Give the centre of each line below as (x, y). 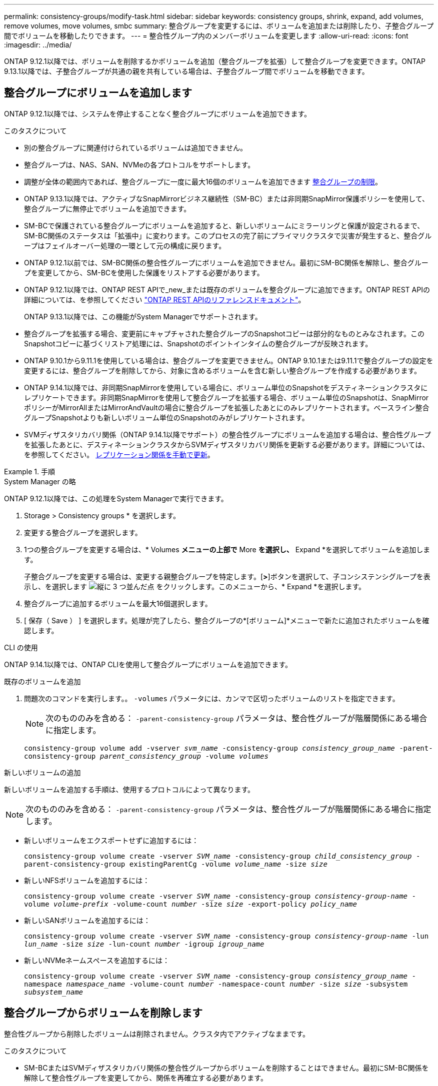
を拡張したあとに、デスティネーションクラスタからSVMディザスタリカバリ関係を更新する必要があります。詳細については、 (227, 444)
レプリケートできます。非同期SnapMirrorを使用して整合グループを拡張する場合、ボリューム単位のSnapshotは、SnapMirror (226, 397)
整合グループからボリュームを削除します (103, 1013)
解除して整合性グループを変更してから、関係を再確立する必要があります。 (146, 1078)
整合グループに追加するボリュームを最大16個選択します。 (118, 603)
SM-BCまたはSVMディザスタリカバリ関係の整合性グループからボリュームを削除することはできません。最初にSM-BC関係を (226, 1068)
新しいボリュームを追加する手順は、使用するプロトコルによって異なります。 (129, 789)
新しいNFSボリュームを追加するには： (87, 880)
